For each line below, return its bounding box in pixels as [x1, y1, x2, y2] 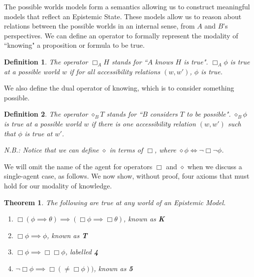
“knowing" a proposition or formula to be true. [4, 40, 145, 50]
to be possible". [186, 109, 231, 119]
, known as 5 [94, 263, 133, 273]
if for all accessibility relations [69, 66, 160, 76]
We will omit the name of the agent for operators [4, 161, 153, 171]
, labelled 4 [65, 246, 98, 257]
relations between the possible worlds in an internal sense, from [4, 21, 195, 31]
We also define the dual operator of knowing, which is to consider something [4, 83, 234, 93]
